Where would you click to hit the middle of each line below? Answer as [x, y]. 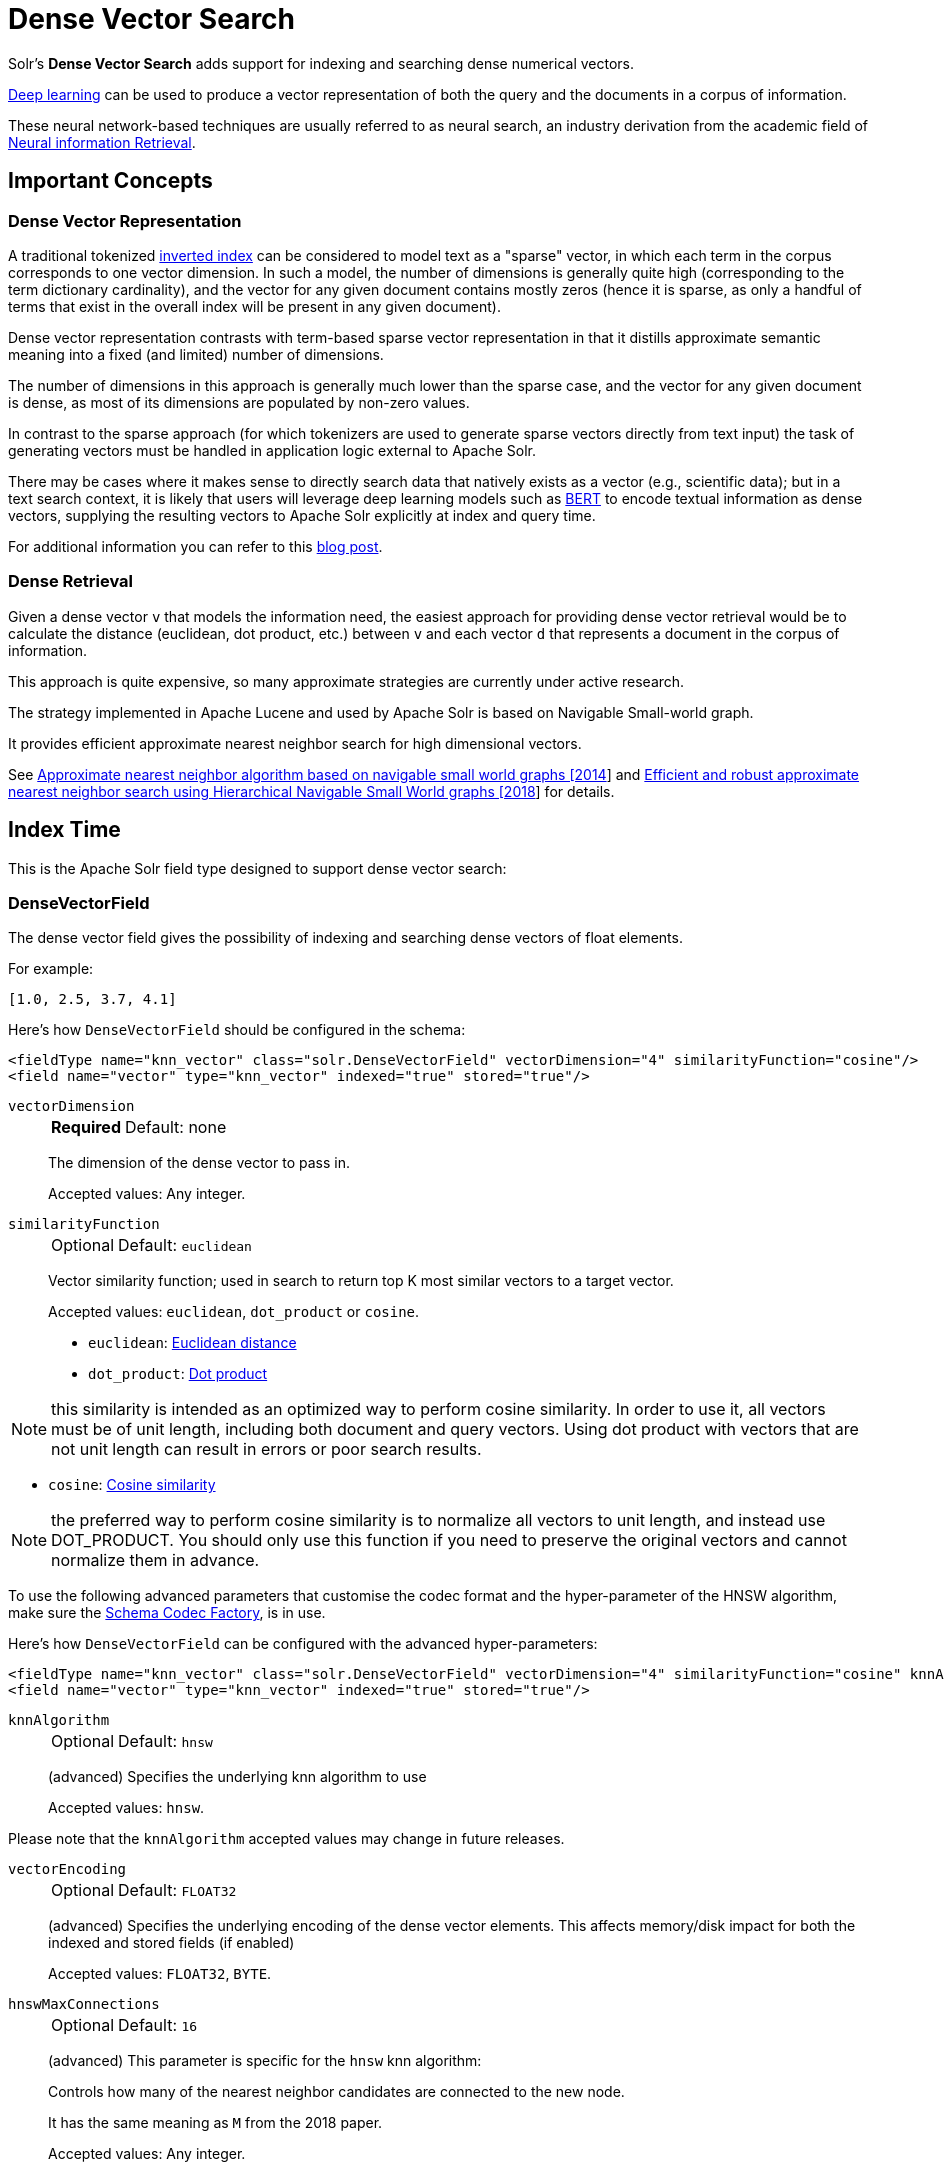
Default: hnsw [165, 1741]
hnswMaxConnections [84, 2004]
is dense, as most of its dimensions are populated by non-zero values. [239, 402]
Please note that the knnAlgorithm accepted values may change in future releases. [286, 1839]
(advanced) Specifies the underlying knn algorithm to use [237, 1777]
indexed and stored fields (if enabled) [171, 1943]
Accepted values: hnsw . [126, 1808]
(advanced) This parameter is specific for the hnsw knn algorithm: [265, 2061]
